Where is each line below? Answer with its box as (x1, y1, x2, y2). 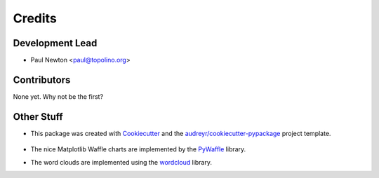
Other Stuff (13, 111, 63, 123)
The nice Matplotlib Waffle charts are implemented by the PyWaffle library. (30, 145, 246, 153)
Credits (13, 11, 58, 26)
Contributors (13, 74, 71, 85)
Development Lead (13, 37, 98, 49)
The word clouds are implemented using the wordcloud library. (30, 158, 212, 166)
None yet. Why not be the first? (13, 92, 104, 101)
